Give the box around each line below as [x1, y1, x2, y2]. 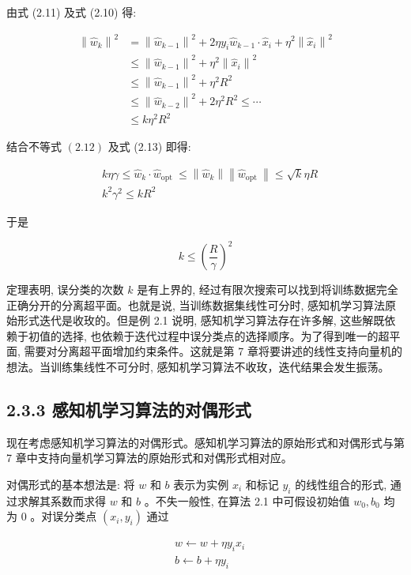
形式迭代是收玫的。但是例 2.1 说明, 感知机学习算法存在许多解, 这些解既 [17, 312, 385, 329]
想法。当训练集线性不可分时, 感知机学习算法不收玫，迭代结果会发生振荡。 [6, 359, 390, 375]
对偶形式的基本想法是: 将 [6, 476, 135, 493]
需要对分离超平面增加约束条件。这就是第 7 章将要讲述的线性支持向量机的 [24, 343, 402, 359]
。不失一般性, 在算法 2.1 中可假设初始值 [144, 492, 350, 509]
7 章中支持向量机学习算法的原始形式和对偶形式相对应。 [6, 449, 292, 466]
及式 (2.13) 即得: [107, 138, 191, 155]
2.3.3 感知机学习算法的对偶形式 [6, 397, 251, 422]
